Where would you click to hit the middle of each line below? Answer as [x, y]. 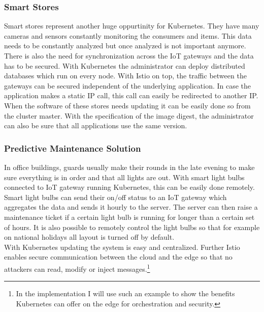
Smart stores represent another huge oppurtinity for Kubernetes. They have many [132, 26]
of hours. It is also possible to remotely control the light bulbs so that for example [132, 227]
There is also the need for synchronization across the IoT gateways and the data [129, 55]
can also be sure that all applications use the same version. [96, 125]
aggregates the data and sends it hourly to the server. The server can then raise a [131, 207]
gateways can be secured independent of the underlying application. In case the [128, 85]
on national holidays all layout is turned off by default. [89, 237]
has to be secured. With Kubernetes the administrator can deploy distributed [125, 65]
